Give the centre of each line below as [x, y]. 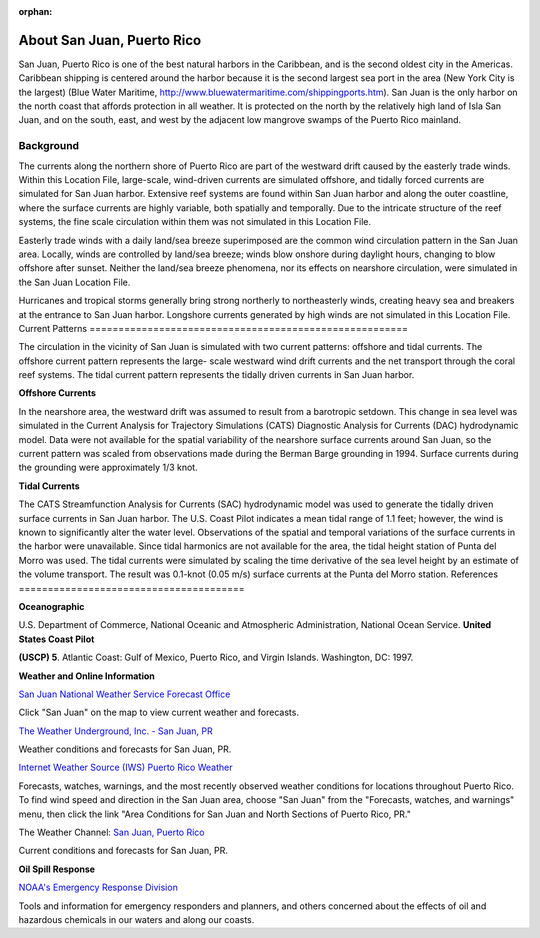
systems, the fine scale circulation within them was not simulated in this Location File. [195, 222]
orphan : [35, 11]
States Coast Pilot [56, 639]
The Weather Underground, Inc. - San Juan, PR [116, 731]
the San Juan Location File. [74, 282]
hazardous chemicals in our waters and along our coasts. [136, 919]
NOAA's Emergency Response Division [98, 887]
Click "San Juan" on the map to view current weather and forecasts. [159, 712]
